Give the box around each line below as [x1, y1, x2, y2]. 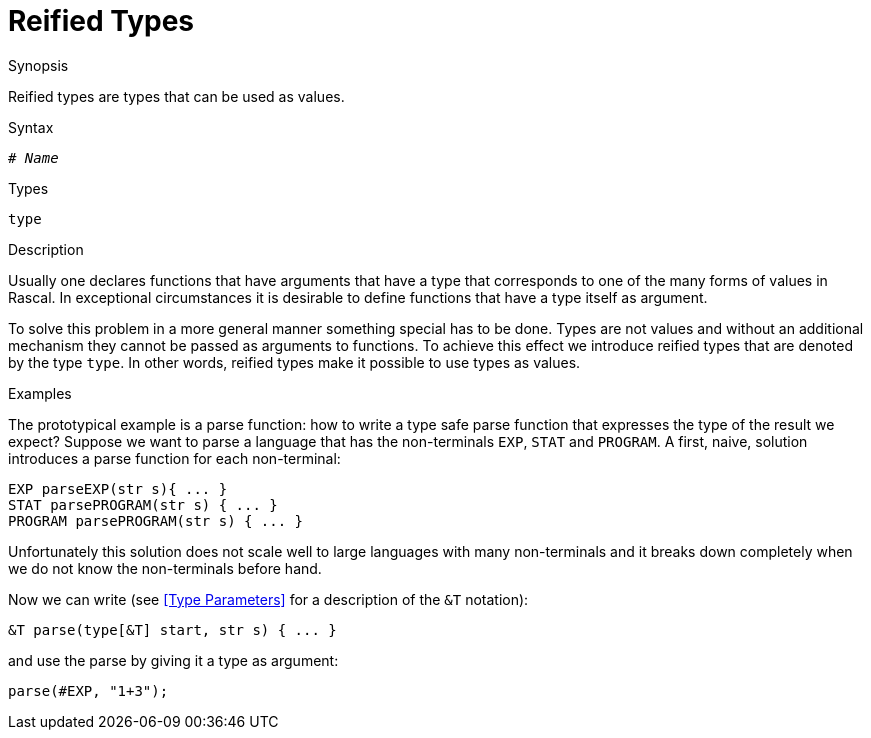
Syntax [8, 118, 54, 136]
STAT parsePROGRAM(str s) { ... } [8, 496, 278, 513]
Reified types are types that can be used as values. [8, 87, 345, 105]
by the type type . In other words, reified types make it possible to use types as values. [8, 353, 581, 371]
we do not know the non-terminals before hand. [8, 559, 322, 577]
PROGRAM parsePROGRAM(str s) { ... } [8, 512, 304, 529]
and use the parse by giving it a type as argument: [8, 651, 339, 669]
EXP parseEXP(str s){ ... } [8, 480, 228, 497]
